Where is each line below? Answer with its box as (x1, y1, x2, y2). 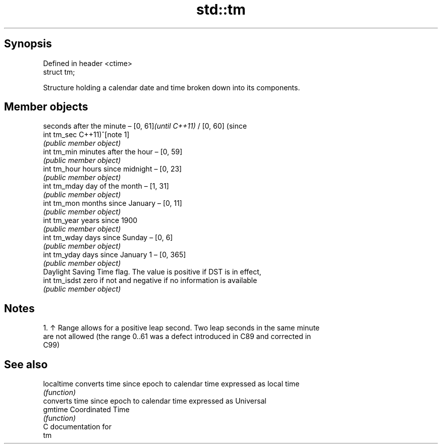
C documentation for (43, 422, 112, 431)
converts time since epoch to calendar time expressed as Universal (43, 397, 266, 406)
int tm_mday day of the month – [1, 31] (43, 182, 169, 191)
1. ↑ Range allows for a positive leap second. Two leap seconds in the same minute (43, 323, 320, 332)
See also (4, 358, 48, 371)
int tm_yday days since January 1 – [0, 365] (43, 250, 186, 259)
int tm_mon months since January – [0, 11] (43, 199, 182, 208)
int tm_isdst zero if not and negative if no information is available (43, 276, 257, 285)
